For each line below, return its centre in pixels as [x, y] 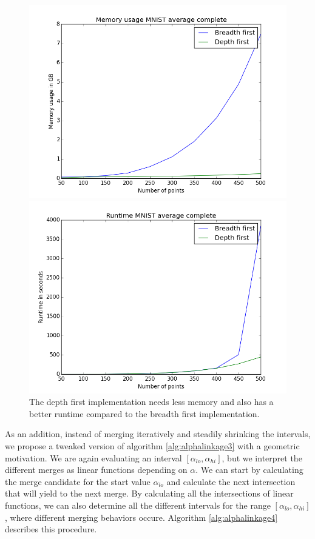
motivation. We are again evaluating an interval [93, 457]
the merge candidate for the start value [78, 481]
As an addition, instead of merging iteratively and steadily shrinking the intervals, [158, 434]
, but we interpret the [262, 457]
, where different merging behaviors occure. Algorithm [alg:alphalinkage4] [141, 517]
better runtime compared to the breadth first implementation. [144, 413]
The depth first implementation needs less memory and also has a [151, 402]
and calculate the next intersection [231, 481]
